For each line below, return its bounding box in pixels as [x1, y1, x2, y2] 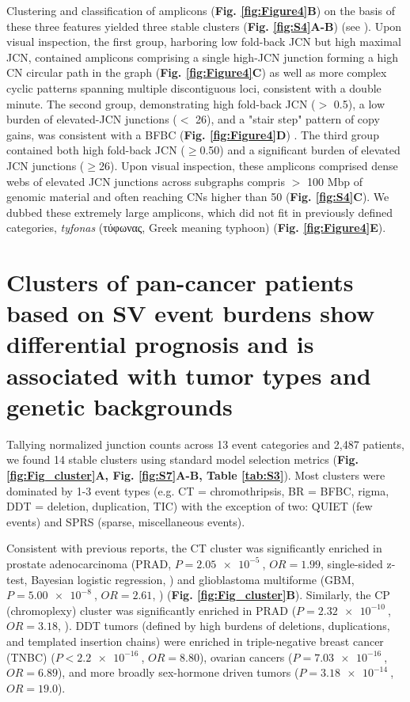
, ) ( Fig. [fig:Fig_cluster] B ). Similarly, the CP [152, 586, 390, 603]
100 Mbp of [306, 173, 363, 189]
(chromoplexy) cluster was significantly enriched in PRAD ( [6, 601, 297, 618]
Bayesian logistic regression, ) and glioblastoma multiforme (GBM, [31, 571, 355, 587]
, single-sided [321, 555, 383, 571]
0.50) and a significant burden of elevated [199, 142, 401, 158]
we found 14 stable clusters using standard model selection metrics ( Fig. [6, 451, 359, 468]
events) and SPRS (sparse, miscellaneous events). [6, 513, 245, 529]
